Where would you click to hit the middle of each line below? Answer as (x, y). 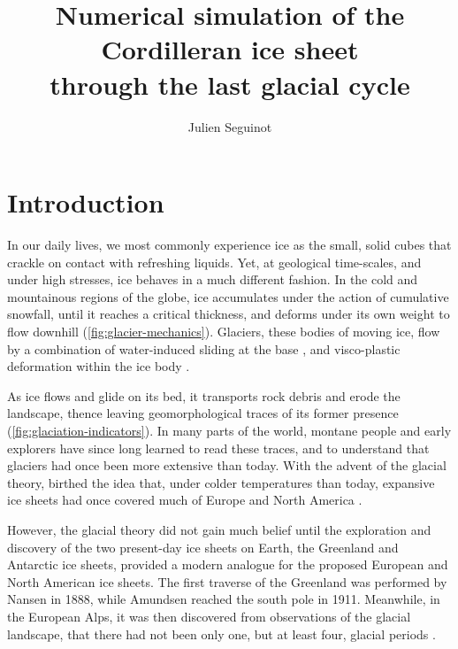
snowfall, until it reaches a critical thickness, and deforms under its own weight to (229, 314)
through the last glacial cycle (230, 84)
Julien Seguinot (230, 126)
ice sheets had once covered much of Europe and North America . (185, 500)
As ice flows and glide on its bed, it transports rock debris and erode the (204, 395)
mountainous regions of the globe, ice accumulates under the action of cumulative (228, 296)
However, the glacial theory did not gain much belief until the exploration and (219, 529)
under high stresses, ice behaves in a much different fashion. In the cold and (213, 279)
